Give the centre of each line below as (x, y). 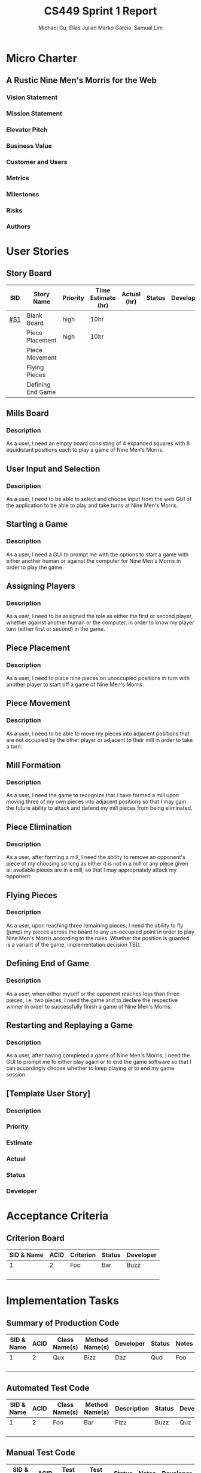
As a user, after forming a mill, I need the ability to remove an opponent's (96, 857)
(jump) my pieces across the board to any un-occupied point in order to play (100, 932)
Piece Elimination (39, 827)
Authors (19, 226)
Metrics (18, 178)
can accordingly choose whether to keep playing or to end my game (90, 1068)
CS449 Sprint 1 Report (100, 11)
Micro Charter (42, 58)
